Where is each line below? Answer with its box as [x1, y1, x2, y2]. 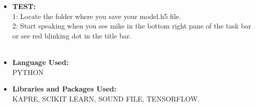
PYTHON [12, 66, 44, 77]
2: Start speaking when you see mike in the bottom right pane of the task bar [12, 20, 251, 31]
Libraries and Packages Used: [12, 83, 116, 94]
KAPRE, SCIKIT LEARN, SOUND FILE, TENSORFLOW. [12, 93, 200, 103]
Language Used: [12, 56, 69, 67]
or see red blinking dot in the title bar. [12, 30, 132, 40]
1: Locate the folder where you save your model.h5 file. [12, 10, 181, 21]
